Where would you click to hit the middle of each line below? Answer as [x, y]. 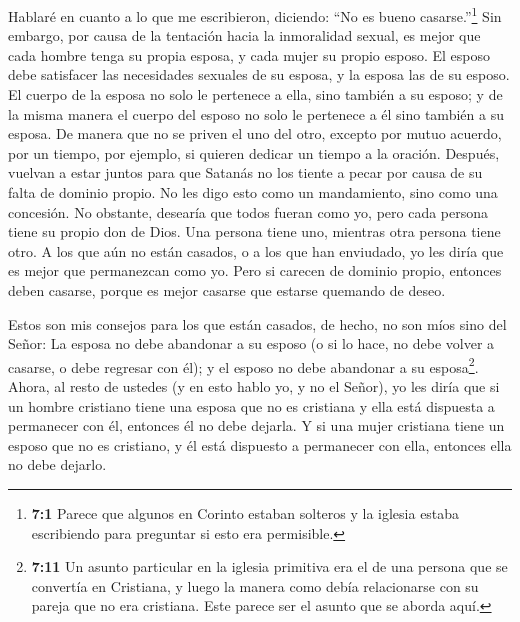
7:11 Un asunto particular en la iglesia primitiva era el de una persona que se [269, 566]
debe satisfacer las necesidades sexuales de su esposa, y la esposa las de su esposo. [259, 74]
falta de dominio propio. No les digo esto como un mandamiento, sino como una [253, 192]
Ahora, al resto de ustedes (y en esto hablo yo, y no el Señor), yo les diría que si [254, 386]
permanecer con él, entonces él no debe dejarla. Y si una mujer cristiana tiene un [256, 425]
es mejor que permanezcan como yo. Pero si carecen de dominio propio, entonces [255, 270]
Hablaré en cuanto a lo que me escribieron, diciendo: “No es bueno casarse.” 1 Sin [255, 14]
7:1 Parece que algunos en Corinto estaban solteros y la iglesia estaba [245, 512]
